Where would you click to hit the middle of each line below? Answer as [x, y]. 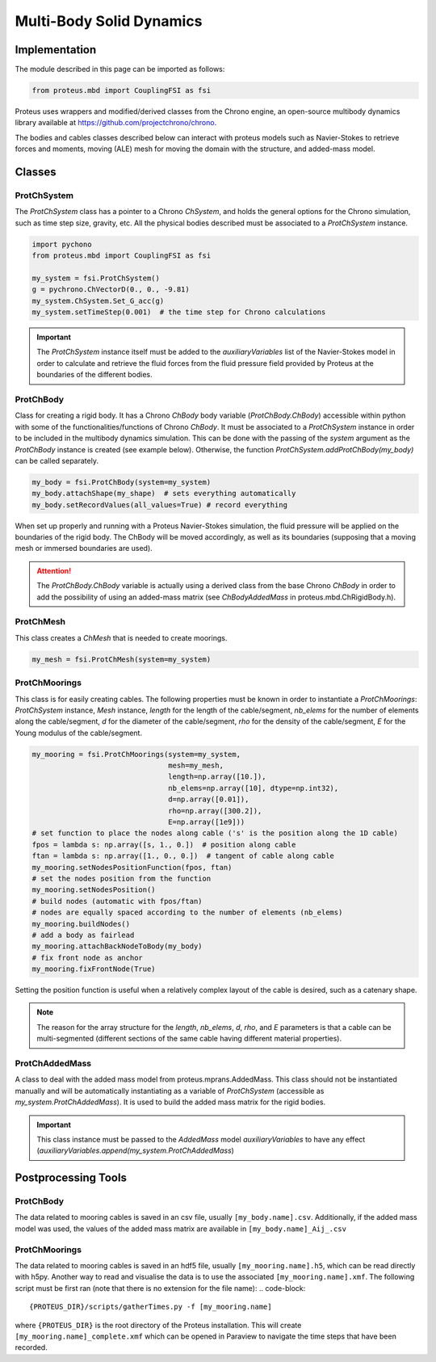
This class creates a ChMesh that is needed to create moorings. [121, 637]
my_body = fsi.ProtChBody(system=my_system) [122, 482]
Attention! [54, 570]
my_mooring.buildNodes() [81, 924]
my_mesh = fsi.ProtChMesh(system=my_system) [122, 659]
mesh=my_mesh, [196, 766]
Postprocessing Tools [71, 1178]
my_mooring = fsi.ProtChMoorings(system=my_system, [136, 754]
